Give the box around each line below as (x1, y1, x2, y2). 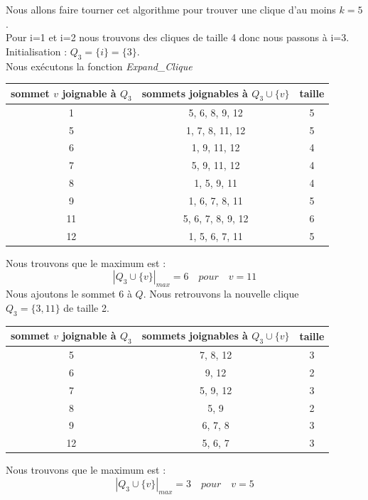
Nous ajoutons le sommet (6, 286, 116, 301)
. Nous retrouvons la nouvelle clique (143, 286, 299, 301)
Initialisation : (6, 43, 67, 58)
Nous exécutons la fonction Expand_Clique (6, 58, 193, 73)
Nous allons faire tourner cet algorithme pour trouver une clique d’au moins (6, 2, 336, 16)
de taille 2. (63, 300, 109, 315)
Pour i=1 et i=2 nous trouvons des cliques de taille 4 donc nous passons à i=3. (6, 30, 350, 45)
